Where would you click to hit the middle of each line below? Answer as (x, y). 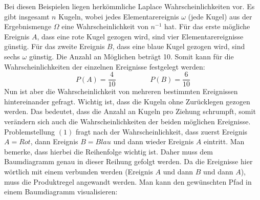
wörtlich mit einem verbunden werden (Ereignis (79, 171)
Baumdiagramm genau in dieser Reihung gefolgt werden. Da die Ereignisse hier (128, 161)
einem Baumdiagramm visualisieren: (61, 192)
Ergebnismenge (28, 26)
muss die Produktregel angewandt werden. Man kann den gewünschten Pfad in (128, 181)
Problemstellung (30, 131)
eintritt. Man (224, 141)
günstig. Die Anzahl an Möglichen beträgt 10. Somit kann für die (131, 56)
